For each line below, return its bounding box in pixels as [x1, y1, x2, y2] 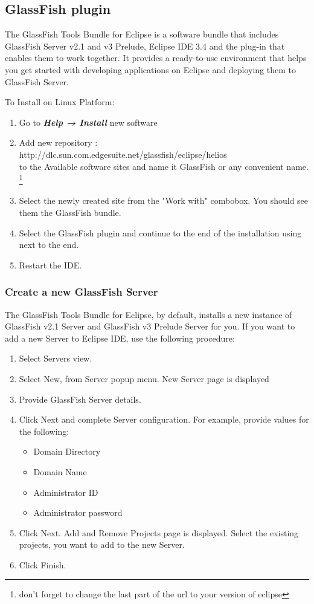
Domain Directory [33, 445, 101, 458]
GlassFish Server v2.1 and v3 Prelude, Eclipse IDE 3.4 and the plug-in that [5, 39, 285, 52]
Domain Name [33, 465, 87, 478]
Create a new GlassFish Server [5, 284, 158, 299]
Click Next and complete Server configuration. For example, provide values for [19, 413, 309, 426]
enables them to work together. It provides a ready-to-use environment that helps [5, 51, 307, 64]
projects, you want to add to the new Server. [19, 538, 185, 551]
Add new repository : [19, 136, 98, 149]
